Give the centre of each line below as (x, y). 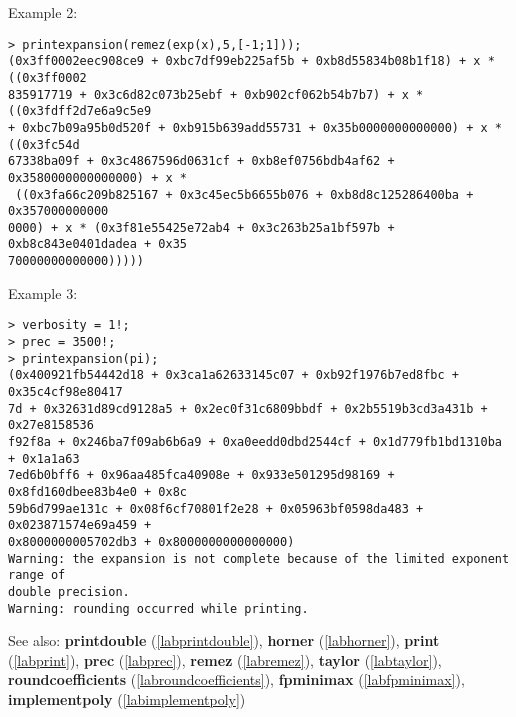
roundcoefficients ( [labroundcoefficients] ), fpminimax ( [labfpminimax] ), (236, 679)
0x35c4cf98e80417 (65, 392)
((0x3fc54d (44, 144)
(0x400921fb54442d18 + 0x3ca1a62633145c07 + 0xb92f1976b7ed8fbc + (234, 375)
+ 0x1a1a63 (44, 458)
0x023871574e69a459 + (80, 525)
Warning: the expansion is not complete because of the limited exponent (259, 558)
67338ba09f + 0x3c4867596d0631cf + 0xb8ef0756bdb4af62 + (201, 161)
